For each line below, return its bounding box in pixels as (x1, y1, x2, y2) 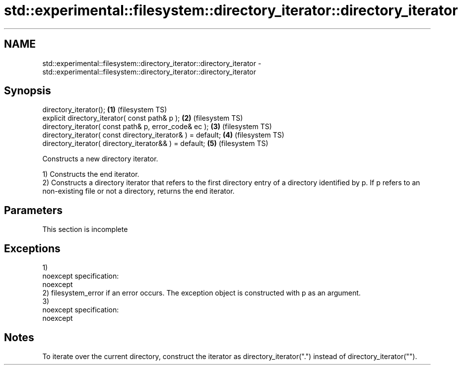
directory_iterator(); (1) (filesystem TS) (42, 105, 167, 114)
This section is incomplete (42, 225, 128, 234)
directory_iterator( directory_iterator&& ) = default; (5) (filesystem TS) (42, 139, 268, 148)
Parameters (4, 204, 63, 217)
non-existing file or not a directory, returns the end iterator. (42, 187, 235, 196)
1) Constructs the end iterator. (42, 170, 139, 179)
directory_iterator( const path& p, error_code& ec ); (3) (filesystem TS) (42, 122, 272, 131)
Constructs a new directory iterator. (42, 154, 158, 163)
